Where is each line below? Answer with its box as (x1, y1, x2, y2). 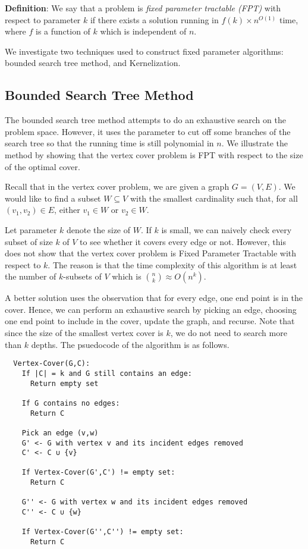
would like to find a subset (5, 192, 101, 204)
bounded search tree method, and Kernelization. (5, 57, 181, 69)
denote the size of (67, 223, 131, 236)
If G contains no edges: (21, 399, 120, 407)
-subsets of (63, 270, 102, 283)
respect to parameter (5, 13, 81, 26)
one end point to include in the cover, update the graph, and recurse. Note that (5, 315, 295, 327)
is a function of (36, 25, 90, 37)
